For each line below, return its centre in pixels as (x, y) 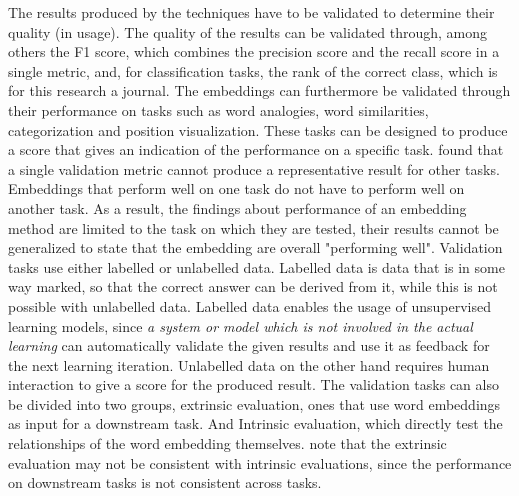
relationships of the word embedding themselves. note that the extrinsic (227, 443)
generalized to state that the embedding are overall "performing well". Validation (255, 247)
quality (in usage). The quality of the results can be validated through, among (248, 31)
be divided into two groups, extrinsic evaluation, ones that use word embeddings (254, 403)
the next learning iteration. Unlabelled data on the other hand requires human (249, 364)
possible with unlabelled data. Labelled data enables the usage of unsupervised (249, 305)
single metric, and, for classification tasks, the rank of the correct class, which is (253, 70)
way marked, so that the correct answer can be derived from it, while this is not (253, 286)
